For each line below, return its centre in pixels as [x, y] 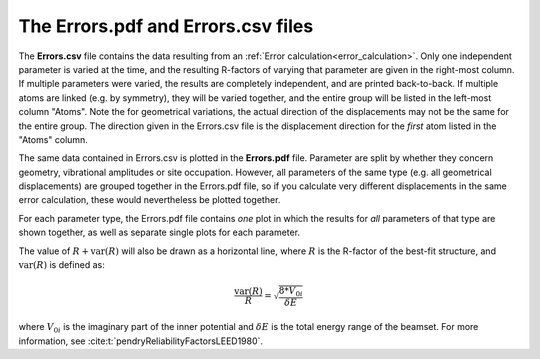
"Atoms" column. [53, 139]
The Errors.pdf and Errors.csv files [166, 26]
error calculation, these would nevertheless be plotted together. [149, 200]
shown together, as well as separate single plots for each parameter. [159, 232]
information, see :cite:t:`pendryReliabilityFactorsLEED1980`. [141, 341]
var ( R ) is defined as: [61, 265]
